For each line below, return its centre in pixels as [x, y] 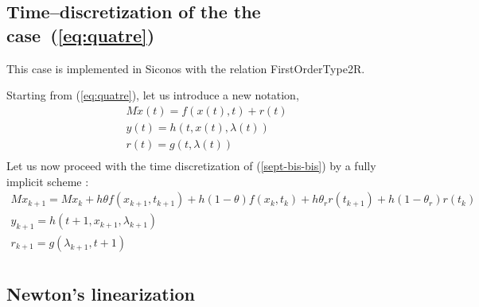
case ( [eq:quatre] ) [81, 35]
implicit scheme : [48, 181]
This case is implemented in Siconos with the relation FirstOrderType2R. [186, 68]
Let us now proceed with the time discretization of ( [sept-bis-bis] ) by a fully [191, 165]
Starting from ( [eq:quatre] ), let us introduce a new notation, [153, 95]
